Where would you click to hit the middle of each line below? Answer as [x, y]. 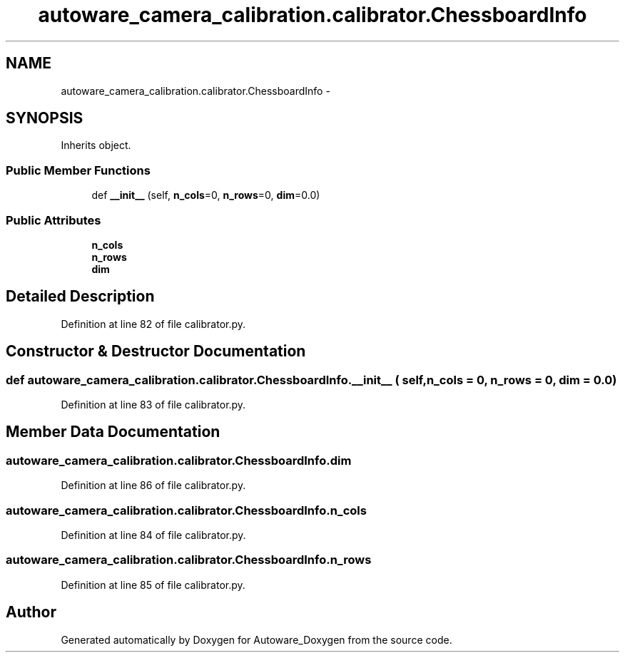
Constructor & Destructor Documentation [156, 351]
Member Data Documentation [113, 432]
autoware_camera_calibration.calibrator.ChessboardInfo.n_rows [189, 560]
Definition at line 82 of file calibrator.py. [153, 324]
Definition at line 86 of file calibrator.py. [153, 485]
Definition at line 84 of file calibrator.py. [153, 535]
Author [31, 612]
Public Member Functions [78, 170]
